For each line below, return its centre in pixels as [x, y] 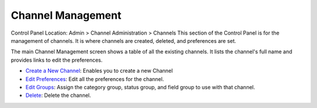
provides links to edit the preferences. [57, 60]
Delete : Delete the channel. [58, 95]
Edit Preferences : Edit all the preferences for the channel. [95, 79]
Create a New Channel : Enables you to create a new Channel [99, 71]
